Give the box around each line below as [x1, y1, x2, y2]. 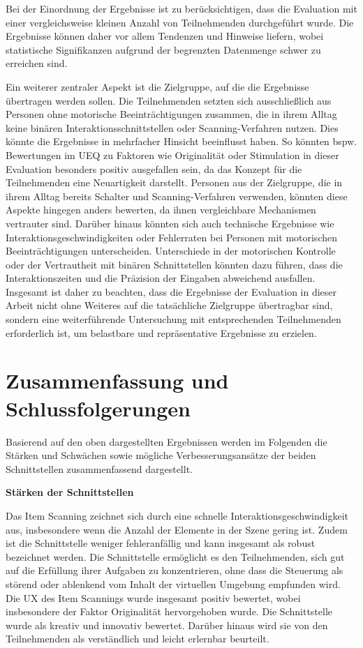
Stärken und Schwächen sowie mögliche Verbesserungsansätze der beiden [6, 448, 316, 462]
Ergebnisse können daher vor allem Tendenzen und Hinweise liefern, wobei [6, 29, 324, 43]
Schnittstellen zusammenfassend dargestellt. [6, 461, 193, 476]
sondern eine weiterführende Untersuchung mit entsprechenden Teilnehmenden [6, 312, 341, 326]
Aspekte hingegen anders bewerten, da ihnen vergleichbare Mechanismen [6, 202, 316, 217]
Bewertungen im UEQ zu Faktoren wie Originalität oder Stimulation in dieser [6, 147, 339, 162]
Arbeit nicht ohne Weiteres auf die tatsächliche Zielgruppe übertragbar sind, [6, 298, 333, 312]
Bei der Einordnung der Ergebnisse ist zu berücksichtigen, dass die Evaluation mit [6, 1, 357, 15]
